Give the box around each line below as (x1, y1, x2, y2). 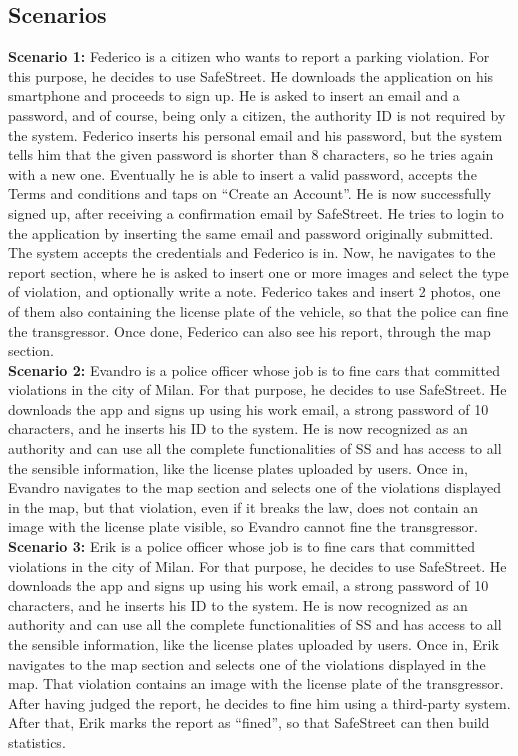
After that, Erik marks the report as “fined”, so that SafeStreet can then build (8, 712, 490, 733)
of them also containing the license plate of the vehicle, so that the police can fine (8, 300, 509, 321)
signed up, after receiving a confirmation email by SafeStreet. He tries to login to (8, 202, 504, 223)
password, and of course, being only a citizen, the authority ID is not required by (8, 104, 506, 125)
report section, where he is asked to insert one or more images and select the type (8, 261, 509, 282)
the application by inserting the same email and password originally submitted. (8, 222, 494, 243)
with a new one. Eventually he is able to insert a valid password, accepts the (8, 163, 477, 184)
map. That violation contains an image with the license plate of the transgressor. (8, 673, 504, 694)
